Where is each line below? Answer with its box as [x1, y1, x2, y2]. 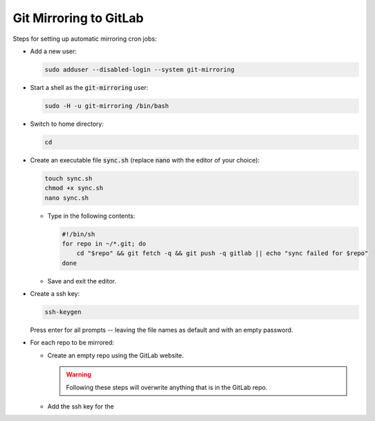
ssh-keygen [44, 308, 82, 316]
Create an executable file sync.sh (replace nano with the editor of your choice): [30, 156, 260, 164]
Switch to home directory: [30, 120, 104, 128]
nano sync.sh [44, 194, 89, 202]
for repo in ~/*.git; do [62, 239, 147, 247]
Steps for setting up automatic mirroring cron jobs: [12, 35, 157, 43]
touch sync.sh [44, 174, 93, 183]
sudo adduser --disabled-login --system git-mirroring [44, 66, 235, 73]
